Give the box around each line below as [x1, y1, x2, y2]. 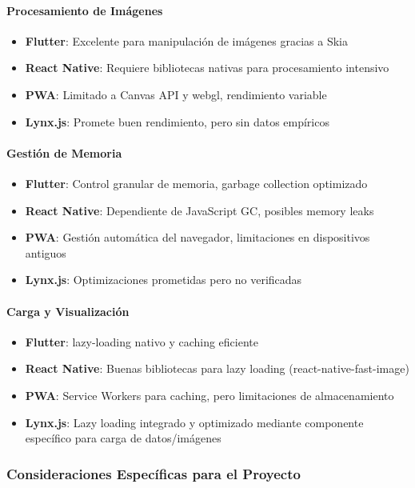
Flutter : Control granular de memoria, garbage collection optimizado [25, 174, 368, 191]
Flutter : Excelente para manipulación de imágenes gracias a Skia [25, 32, 349, 49]
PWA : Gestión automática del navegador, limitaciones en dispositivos [25, 229, 370, 246]
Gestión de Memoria [6, 144, 122, 161]
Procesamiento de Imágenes [6, 2, 163, 18]
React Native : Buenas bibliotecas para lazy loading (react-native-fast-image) [25, 360, 409, 377]
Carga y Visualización [6, 302, 130, 319]
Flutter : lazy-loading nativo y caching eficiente [25, 333, 258, 350]
